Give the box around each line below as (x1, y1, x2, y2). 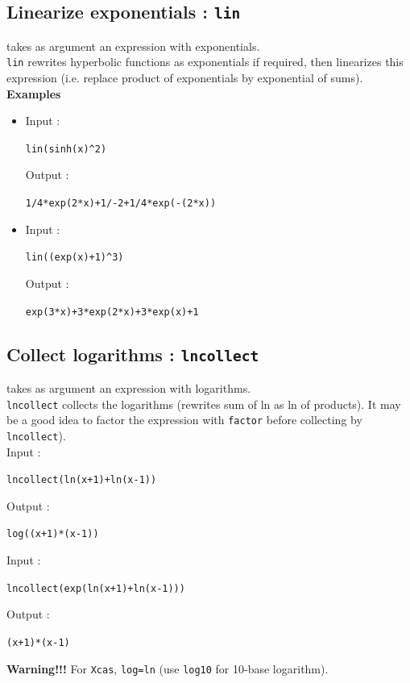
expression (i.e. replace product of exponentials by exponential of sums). (6, 69, 363, 86)
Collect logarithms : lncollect (6, 341, 259, 366)
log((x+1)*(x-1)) (6, 528, 99, 540)
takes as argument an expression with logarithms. (6, 380, 251, 396)
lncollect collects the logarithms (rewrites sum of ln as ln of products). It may (6, 395, 401, 412)
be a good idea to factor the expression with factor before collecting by (6, 411, 362, 428)
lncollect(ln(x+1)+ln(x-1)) (6, 474, 157, 486)
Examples (6, 85, 61, 102)
